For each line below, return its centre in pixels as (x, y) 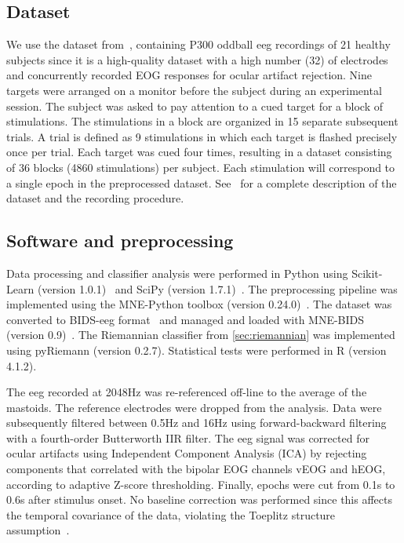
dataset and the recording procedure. (95, 198)
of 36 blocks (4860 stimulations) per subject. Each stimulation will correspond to (201, 167)
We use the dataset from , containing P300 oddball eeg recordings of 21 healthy (198, 44)
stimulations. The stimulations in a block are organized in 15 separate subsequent (202, 121)
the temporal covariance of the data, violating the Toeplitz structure (171, 514)
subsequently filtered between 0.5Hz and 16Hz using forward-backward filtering (197, 423)
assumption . (38, 530)
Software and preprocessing (120, 241)
